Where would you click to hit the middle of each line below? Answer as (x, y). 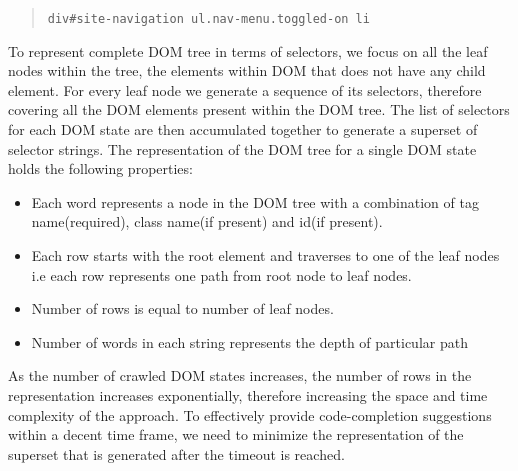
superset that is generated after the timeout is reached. (176, 453)
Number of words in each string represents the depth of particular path (249, 341)
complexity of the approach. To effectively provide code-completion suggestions (250, 414)
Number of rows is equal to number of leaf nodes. (182, 308)
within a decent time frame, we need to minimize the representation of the (236, 434)
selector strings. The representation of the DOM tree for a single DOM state (242, 148)
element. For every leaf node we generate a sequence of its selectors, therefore (245, 89)
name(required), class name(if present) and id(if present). (207, 221)
